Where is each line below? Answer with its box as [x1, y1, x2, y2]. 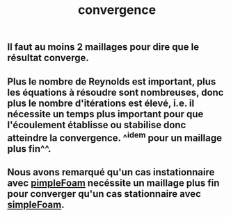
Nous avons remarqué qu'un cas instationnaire [7, 166, 215, 178]
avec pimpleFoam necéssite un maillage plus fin [7, 177, 220, 189]
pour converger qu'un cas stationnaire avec [7, 188, 202, 200]
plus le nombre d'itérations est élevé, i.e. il [7, 97, 195, 109]
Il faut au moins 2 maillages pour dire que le [7, 41, 200, 53]
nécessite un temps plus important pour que [7, 108, 204, 120]
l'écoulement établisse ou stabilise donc [7, 119, 186, 130]
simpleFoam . [7, 198, 65, 210]
